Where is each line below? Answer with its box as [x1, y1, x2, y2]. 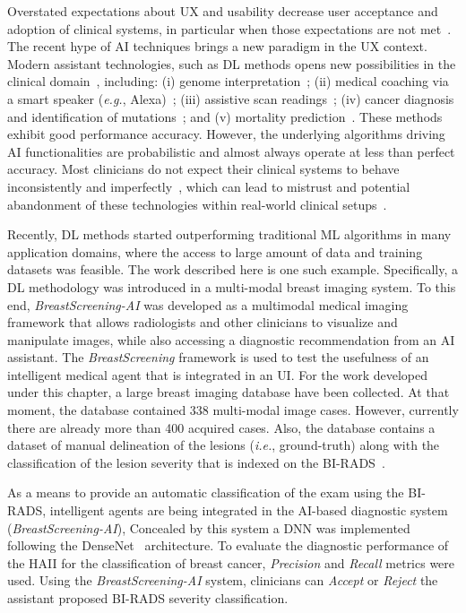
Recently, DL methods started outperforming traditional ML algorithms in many [7, 225, 452, 244]
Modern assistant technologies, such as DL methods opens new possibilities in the [7, 54, 456, 73]
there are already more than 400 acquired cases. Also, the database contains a [7, 418, 436, 436]
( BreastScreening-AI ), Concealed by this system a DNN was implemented [7, 518, 410, 537]
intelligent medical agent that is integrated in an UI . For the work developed [7, 365, 428, 384]
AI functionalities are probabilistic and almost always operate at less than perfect [7, 142, 455, 160]
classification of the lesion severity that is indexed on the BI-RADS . [7, 453, 385, 471]
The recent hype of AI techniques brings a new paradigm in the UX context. [7, 37, 427, 56]
